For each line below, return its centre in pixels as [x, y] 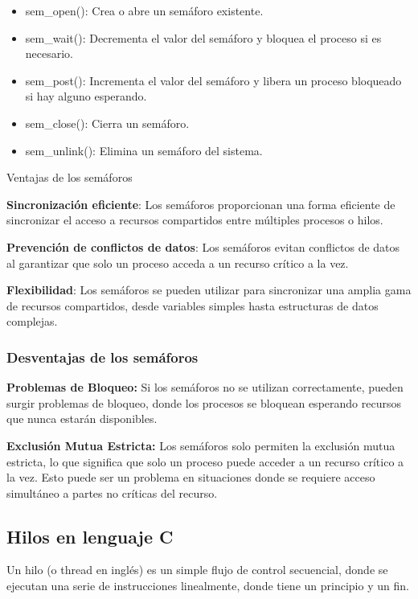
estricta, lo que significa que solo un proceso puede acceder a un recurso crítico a [205, 461]
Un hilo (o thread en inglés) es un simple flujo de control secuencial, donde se [197, 570]
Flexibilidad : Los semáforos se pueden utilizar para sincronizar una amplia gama [209, 290]
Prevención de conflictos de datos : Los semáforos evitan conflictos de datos [203, 246]
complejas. [32, 321]
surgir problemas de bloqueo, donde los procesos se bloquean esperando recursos [204, 402]
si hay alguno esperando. [86, 96]
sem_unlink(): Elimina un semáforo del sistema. [144, 150]
